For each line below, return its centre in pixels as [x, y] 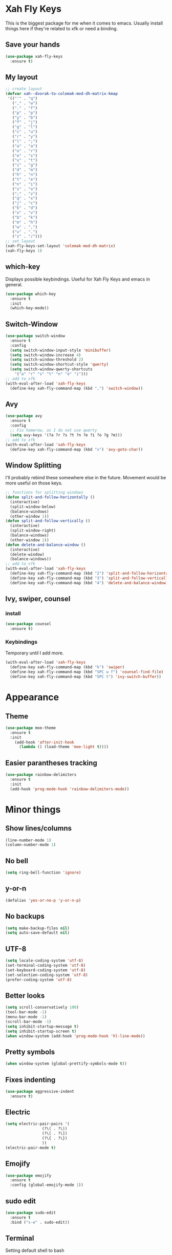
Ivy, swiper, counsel [38, 599]
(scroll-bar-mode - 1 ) [28, 1022]
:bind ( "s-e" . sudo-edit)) [40, 1222]
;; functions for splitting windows [44, 493]
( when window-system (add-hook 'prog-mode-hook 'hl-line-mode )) [75, 1036]
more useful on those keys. [34, 483]
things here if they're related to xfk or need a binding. [62, 28]
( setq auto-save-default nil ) [38, 933]
